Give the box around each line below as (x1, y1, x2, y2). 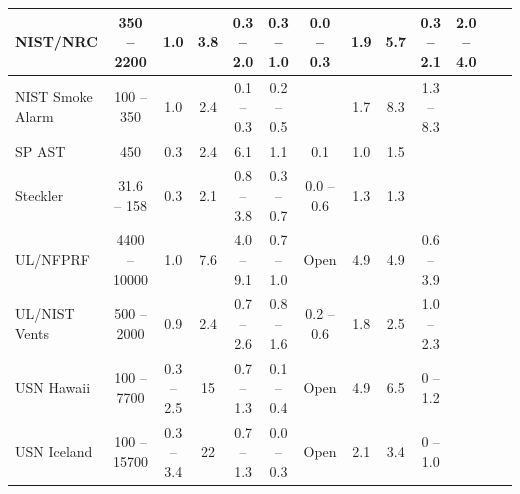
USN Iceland (15, 441, 93, 462)
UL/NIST (15, 303, 75, 324)
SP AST (15, 140, 66, 161)
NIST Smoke (15, 86, 93, 107)
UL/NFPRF (15, 249, 90, 270)
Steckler (15, 185, 64, 205)
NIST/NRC (15, 31, 98, 52)
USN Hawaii (15, 377, 91, 398)
